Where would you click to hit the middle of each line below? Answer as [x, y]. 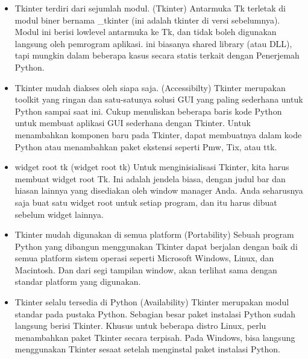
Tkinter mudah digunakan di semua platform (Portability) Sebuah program [154, 234]
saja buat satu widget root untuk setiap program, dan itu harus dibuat [146, 202]
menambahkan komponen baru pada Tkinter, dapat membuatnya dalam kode [158, 134]
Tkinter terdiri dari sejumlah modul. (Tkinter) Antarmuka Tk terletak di [150, 8]
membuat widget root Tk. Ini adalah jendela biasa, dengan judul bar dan [150, 178]
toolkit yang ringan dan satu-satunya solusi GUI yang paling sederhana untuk [159, 99]
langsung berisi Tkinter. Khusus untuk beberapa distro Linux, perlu [140, 326]
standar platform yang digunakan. [78, 281]
